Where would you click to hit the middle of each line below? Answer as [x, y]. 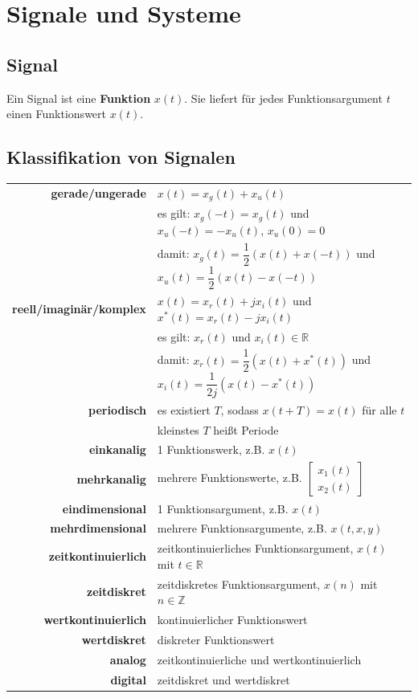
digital [128, 679]
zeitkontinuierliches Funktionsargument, [255, 548]
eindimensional [104, 508]
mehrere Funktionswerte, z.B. [229, 478]
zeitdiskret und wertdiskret [223, 679]
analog [128, 659]
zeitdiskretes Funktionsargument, [239, 584]
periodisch [117, 409]
